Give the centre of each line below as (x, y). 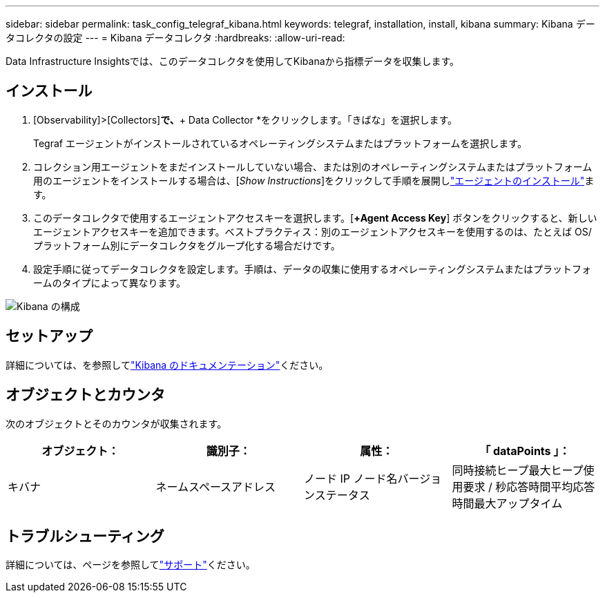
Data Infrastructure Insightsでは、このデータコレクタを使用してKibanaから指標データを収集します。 (233, 61)
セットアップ (49, 336)
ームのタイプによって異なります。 (110, 282)
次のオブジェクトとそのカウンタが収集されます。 (116, 423)
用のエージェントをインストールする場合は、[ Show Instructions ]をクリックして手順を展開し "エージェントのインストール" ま (314, 180)
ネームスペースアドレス (216, 486)
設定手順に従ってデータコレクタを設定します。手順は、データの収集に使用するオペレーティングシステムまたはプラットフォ (313, 269)
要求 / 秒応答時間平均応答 (529, 486)
